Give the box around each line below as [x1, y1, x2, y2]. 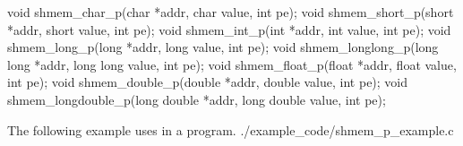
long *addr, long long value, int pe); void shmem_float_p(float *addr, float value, [7, 55, 457, 73]
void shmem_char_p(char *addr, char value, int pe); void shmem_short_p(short [7, 3, 454, 21]
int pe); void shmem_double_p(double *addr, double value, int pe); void [7, 73, 408, 91]
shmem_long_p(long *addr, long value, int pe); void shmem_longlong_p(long [7, 38, 439, 56]
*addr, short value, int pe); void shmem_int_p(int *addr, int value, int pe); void [7, 20, 451, 39]
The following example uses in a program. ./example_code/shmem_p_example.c [7, 120, 454, 139]
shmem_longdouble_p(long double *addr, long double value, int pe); [7, 90, 386, 108]
